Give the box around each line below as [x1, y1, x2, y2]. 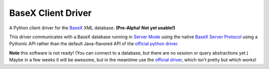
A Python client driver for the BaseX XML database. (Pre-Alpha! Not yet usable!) [9, 25, 175, 31]
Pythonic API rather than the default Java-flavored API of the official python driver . [9, 41, 179, 47]
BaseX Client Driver [9, 7, 92, 18]
